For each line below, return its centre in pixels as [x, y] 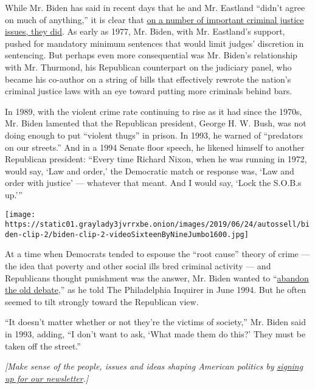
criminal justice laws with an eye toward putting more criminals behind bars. [149, 91]
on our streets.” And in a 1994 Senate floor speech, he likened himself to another [155, 147]
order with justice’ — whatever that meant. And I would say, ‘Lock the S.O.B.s [153, 183]
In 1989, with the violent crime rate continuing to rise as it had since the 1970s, [154, 111]
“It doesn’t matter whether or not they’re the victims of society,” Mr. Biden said [155, 322]
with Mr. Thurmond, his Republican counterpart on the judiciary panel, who [148, 67]
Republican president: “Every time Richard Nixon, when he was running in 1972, [156, 159]
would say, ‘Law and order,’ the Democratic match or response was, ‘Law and [150, 170]
